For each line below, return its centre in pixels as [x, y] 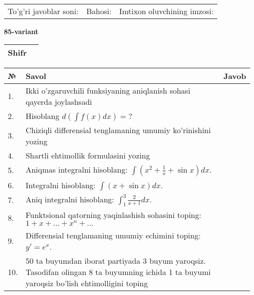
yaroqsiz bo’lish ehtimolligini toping [87, 283]
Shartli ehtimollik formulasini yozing [88, 155]
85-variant [21, 31]
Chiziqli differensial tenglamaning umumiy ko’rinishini [118, 130]
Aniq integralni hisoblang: [70, 199]
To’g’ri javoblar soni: [43, 11]
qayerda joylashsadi [59, 101]
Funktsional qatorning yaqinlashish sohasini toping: [113, 215]
